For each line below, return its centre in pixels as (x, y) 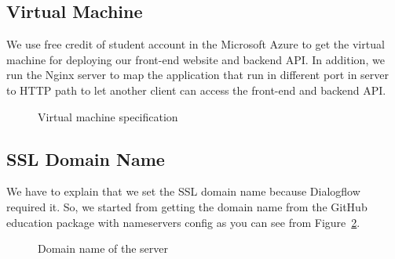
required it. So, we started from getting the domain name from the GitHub (187, 206)
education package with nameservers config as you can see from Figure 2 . (183, 222)
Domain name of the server (103, 248)
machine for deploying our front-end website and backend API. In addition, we (196, 59)
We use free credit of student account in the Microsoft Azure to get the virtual (196, 44)
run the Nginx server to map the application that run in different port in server (198, 75)
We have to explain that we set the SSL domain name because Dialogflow (183, 191)
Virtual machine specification (108, 116)
